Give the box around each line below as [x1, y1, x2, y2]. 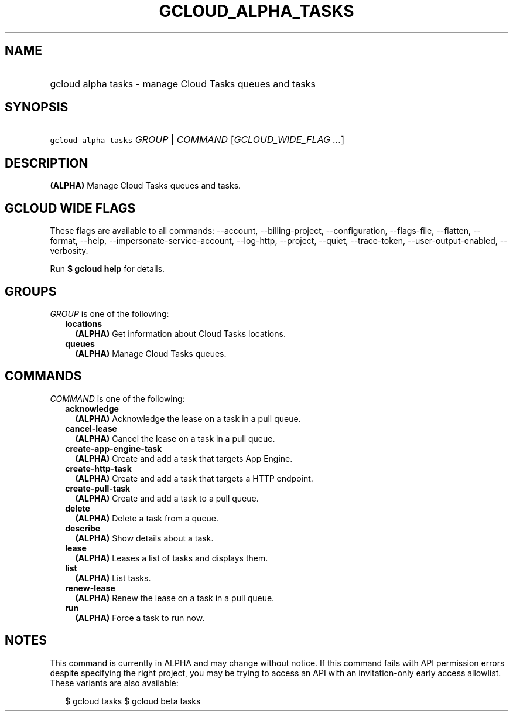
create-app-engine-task [65, 443, 162, 454]
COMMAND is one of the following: [50, 393, 185, 404]
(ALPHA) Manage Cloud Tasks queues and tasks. [50, 180, 241, 191]
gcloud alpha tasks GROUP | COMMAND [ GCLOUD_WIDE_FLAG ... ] [50, 134, 345, 146]
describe [65, 523, 101, 533]
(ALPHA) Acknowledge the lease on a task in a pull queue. [75, 413, 301, 424]
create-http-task [65, 463, 132, 473]
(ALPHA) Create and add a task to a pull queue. [75, 493, 259, 503]
